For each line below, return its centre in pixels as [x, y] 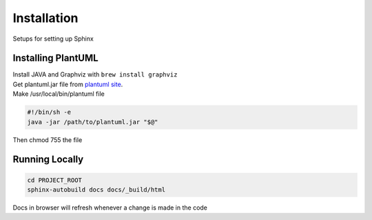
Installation [45, 18]
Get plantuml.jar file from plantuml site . [68, 84]
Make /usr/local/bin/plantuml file [59, 94]
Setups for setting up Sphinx [53, 39]
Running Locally [48, 160]
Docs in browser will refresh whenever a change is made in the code [110, 208]
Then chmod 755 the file [48, 140]
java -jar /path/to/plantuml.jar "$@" [93, 122]
